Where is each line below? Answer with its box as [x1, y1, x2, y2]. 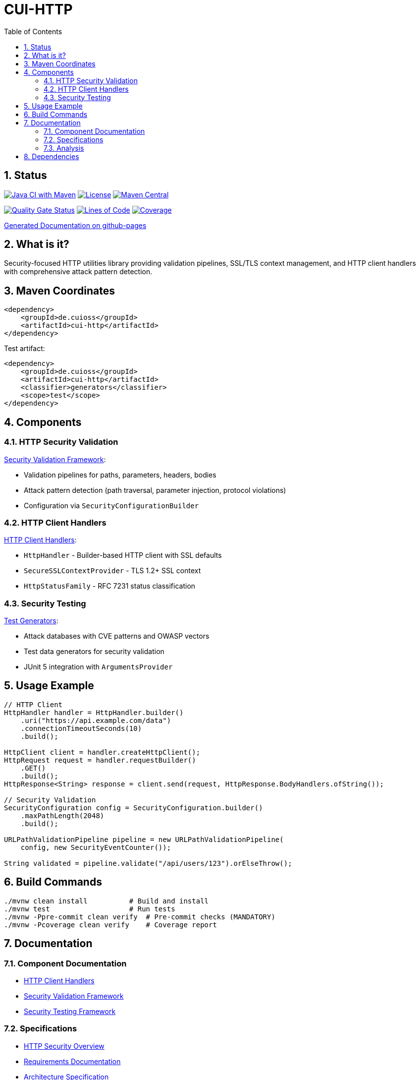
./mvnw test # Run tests [4, 904, 175, 913]
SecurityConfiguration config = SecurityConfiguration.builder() [4, 803, 263, 812]
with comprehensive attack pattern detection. [4, 267, 153, 276]
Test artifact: [4, 344, 45, 353]
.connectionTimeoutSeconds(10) [20, 724, 142, 732]
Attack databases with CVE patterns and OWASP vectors [24, 632, 210, 640]
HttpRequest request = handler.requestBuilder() [4, 756, 196, 764]
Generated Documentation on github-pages [4, 221, 147, 230]
